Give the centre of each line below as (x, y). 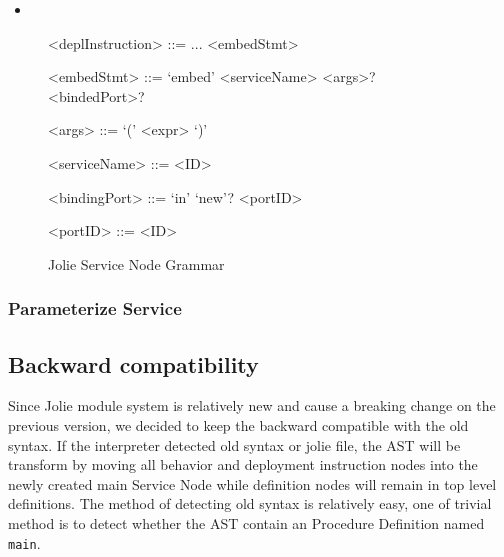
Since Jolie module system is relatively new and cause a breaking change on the (252, 405)
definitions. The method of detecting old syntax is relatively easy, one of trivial (250, 503)
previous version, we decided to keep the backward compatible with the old (238, 424)
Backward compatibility (133, 363)
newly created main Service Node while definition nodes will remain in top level (252, 483)
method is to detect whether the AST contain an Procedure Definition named (246, 522)
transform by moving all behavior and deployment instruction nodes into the (243, 464)
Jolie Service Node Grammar (136, 263)
